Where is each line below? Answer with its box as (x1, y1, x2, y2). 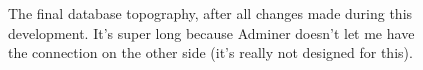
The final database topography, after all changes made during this (8, 3, 413, 23)
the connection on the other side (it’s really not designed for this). (8, 42, 413, 63)
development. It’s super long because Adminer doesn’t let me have (8, 22, 415, 43)
